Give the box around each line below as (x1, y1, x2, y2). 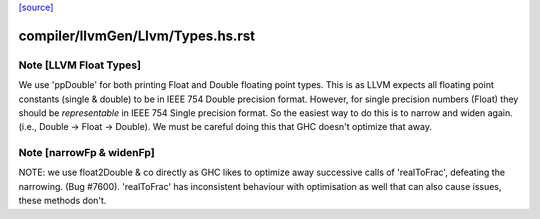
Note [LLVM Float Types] (18, 58, 142, 72)
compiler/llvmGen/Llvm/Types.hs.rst (18, 27, 255, 44)
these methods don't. (18, 195, 107, 207)
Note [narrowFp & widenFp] (18, 146, 155, 160)
